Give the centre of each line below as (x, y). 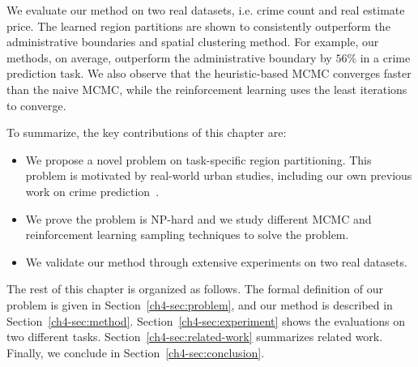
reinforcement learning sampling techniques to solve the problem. (187, 235)
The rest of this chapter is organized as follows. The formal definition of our (195, 289)
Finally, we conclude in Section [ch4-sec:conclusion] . (136, 352)
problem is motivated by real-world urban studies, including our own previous (219, 175)
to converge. (36, 105)
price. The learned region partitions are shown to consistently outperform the (198, 26)
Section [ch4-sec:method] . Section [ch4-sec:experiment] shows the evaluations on (206, 320)
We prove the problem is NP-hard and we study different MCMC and (198, 218)
